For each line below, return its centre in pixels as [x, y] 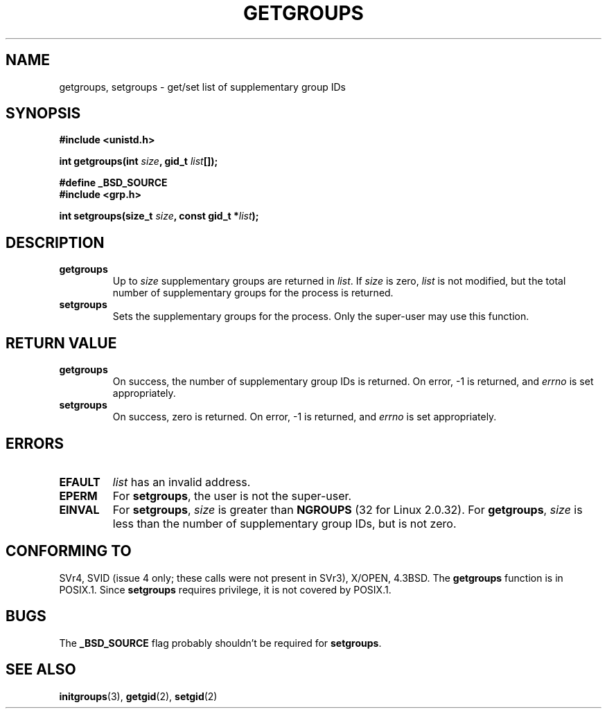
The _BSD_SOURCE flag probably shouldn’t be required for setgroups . [220, 643]
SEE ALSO [41, 670]
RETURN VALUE [61, 343]
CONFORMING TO [69, 551]
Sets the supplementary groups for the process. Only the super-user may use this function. [321, 316]
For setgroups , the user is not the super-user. [232, 496]
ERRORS [35, 443]
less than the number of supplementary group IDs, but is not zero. [284, 523]
